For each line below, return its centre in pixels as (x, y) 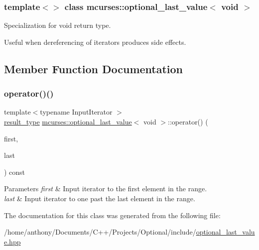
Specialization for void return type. (58, 25)
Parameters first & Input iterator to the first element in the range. (106, 188)
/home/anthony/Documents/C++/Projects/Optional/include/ (100, 232)
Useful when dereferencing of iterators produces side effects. (95, 42)
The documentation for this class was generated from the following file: (112, 215)
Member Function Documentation (94, 68)
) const (15, 172)
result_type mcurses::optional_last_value (68, 122)
